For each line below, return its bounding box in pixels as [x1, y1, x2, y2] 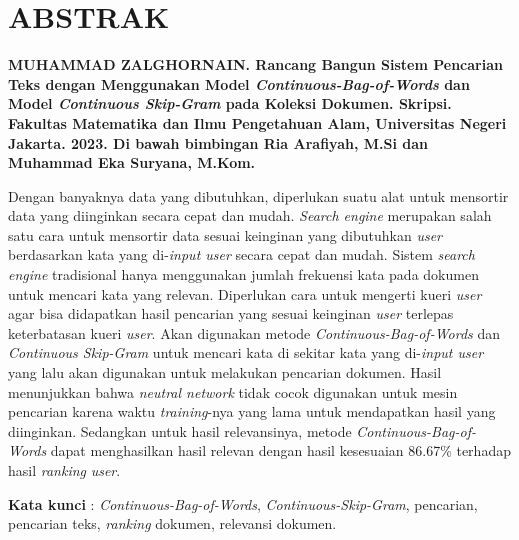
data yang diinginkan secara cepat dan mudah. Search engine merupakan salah [8, 205, 492, 226]
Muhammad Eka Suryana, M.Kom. [8, 152, 256, 173]
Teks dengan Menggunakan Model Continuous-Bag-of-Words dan [8, 73, 470, 94]
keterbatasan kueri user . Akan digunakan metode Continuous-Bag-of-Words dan [8, 322, 501, 343]
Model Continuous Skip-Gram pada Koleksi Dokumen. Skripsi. [8, 93, 452, 114]
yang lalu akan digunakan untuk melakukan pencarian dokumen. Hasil [8, 362, 442, 383]
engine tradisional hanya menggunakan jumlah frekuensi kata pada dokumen [8, 264, 479, 285]
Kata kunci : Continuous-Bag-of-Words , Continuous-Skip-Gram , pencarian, [8, 493, 478, 514]
